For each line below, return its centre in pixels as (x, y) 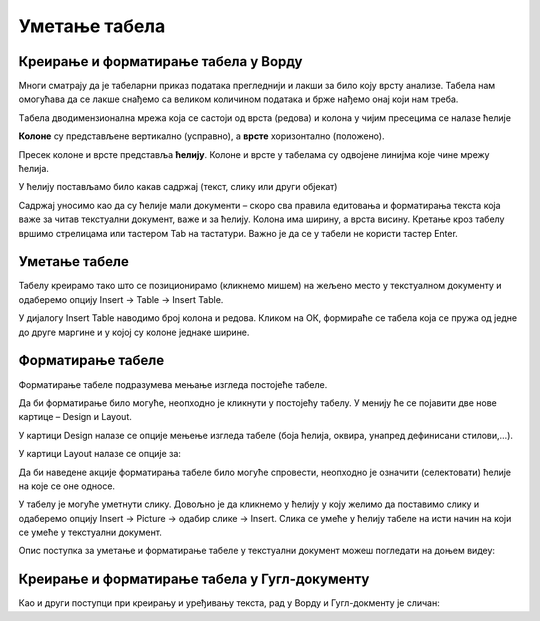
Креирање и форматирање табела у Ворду (160, 61)
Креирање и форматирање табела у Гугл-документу (194, 579)
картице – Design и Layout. (75, 417)
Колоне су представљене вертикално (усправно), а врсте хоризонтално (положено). (201, 136)
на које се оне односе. (66, 486)
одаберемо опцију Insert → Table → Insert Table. (121, 299)
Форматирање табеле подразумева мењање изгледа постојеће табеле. (173, 384)
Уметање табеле (73, 261)
